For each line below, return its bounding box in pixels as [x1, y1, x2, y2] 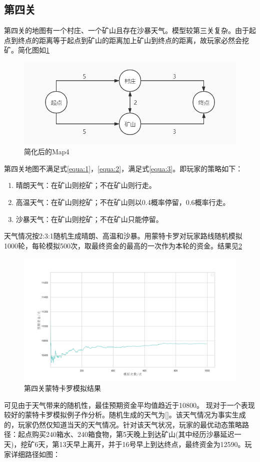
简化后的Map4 [24, 146, 69, 157]
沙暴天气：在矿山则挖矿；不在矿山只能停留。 [15, 213, 163, 224]
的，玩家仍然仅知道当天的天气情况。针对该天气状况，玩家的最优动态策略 [4, 419, 242, 429]
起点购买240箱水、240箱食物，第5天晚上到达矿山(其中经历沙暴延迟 [17, 429, 234, 439]
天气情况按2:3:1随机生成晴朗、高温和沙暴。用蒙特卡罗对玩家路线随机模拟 [4, 230, 242, 241]
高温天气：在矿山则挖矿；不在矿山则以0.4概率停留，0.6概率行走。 [15, 197, 230, 207]
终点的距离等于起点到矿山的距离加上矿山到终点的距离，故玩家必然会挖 [17, 35, 249, 45]
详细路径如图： [10, 448, 60, 459]
